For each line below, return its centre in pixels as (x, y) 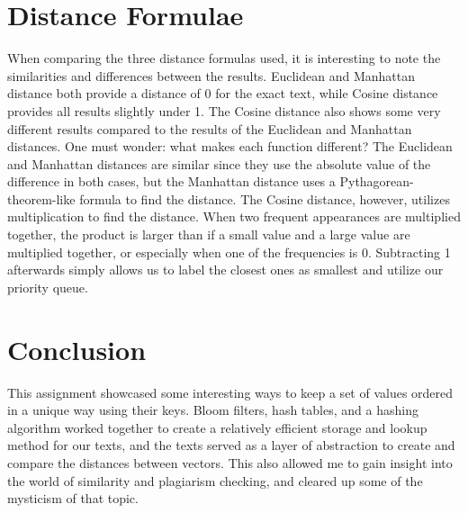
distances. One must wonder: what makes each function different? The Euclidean (230, 146)
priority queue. (48, 287)
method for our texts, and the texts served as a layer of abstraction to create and (231, 445)
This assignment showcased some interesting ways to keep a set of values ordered (230, 392)
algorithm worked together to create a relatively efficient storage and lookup (217, 427)
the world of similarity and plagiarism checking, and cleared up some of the (215, 480)
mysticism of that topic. (73, 498)
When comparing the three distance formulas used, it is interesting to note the (224, 58)
